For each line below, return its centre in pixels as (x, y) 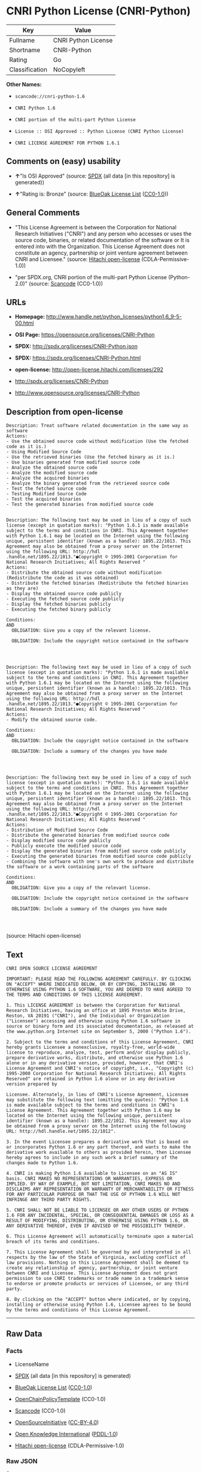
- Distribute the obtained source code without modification (84, 573)
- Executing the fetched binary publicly (59, 610)
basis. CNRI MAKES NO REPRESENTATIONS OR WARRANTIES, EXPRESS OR (89, 1178)
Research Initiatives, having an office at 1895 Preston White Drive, (96, 1010)
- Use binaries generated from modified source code (73, 463)
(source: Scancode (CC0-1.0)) (66, 283)
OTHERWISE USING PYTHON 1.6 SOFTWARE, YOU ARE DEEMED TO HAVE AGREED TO (99, 989)
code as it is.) (26, 447)
